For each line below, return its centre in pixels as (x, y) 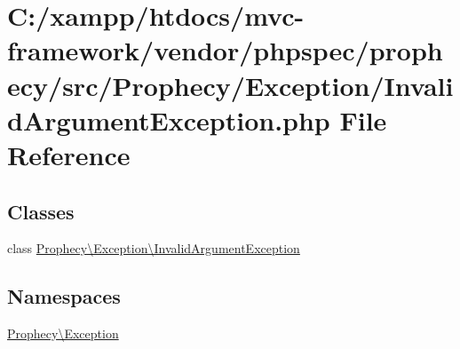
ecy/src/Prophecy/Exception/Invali (230, 85)
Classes (41, 211)
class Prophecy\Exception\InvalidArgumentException (154, 248)
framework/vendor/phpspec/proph (225, 50)
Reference (69, 154)
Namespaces (64, 296)
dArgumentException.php (169, 119)
